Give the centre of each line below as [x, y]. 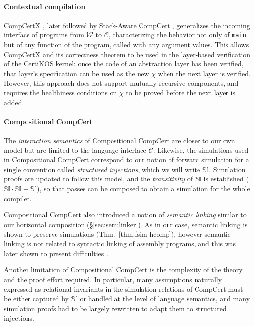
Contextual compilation [45, 6]
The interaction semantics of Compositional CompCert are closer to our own [120, 140]
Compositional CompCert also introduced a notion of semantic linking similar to [125, 215]
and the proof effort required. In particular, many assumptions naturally [113, 279]
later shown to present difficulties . [56, 253]
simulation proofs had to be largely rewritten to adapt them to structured [115, 308]
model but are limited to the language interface [75, 150]
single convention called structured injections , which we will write [102, 169]
